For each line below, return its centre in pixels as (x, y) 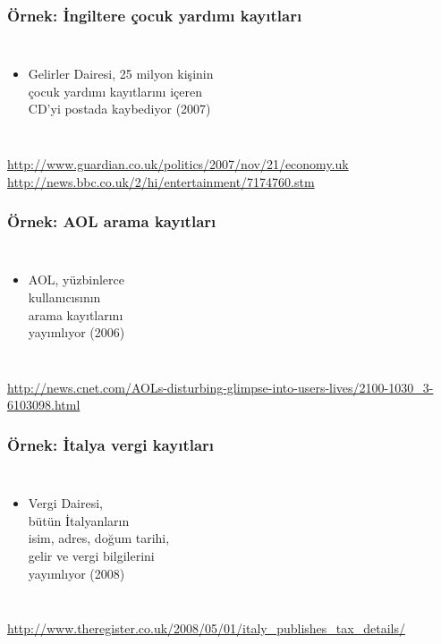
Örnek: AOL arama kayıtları (112, 221)
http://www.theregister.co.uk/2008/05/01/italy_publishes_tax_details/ (206, 628)
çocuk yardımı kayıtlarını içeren (115, 91)
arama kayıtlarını (76, 314)
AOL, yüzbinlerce (76, 280)
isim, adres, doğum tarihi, (99, 538)
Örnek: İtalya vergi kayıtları (111, 444)
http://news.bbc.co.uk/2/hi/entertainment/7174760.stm (161, 181)
